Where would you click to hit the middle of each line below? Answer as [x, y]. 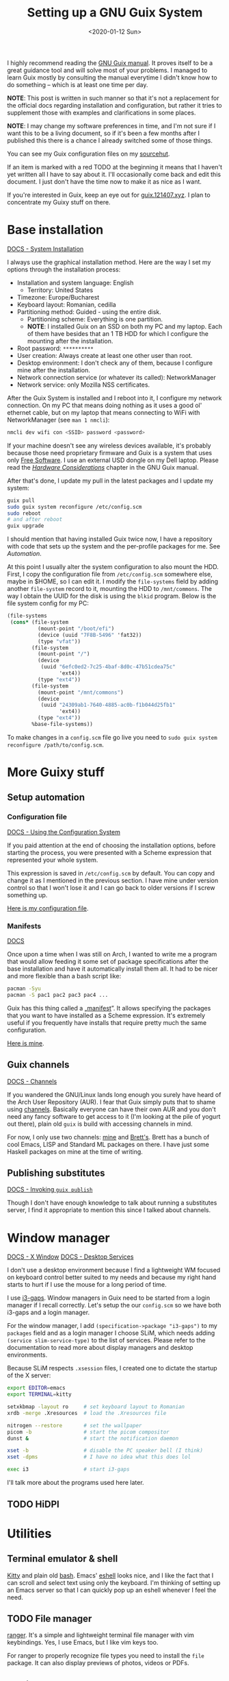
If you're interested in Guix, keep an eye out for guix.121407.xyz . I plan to [109, 195]
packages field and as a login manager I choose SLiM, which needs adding [111, 1333]
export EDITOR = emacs [37, 1388]
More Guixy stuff [56, 772]
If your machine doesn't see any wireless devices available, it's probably [109, 445]
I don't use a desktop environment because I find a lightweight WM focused [114, 1270]
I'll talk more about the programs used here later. [76, 1483]
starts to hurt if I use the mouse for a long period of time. [87, 1285]
